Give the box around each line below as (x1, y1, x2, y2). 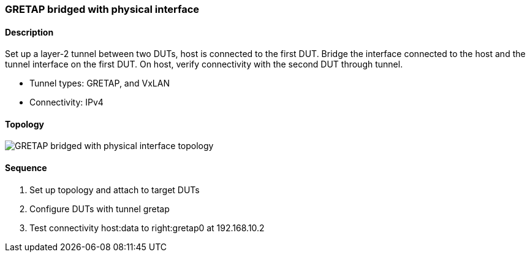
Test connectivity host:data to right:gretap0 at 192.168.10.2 (29, 222, 265, 233)
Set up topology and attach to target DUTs (29, 184, 200, 195)
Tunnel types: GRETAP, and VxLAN (29, 78, 170, 89)
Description (5, 26, 54, 37)
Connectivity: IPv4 (29, 97, 104, 108)
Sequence (5, 163, 47, 174)
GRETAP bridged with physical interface (5, 3, 200, 15)
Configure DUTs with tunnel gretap (29, 203, 170, 214)
